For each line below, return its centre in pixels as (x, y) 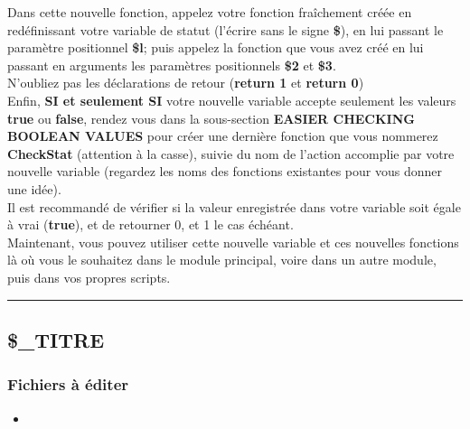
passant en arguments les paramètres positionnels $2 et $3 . (172, 65)
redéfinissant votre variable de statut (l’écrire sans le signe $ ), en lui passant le (226, 29)
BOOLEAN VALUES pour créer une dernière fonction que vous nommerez (223, 136)
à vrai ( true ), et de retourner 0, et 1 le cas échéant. (150, 224)
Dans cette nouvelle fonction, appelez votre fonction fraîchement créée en (210, 12)
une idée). (34, 188)
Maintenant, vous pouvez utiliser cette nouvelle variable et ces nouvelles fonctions (233, 242)
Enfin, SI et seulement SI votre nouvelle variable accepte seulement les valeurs (232, 100)
